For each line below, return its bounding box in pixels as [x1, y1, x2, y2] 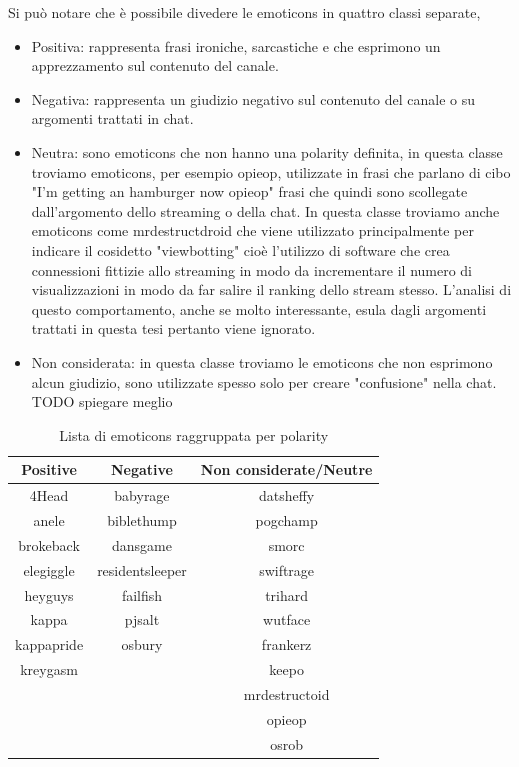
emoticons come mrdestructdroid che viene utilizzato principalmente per [31, 220, 474, 241]
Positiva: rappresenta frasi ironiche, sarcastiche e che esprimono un [31, 35, 441, 56]
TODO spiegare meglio [31, 391, 173, 412]
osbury [121, 634, 163, 655]
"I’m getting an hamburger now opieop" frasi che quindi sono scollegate [31, 181, 468, 202]
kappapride [15, 634, 84, 655]
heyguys [24, 584, 74, 605]
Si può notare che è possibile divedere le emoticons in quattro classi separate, [8, 2, 481, 22]
